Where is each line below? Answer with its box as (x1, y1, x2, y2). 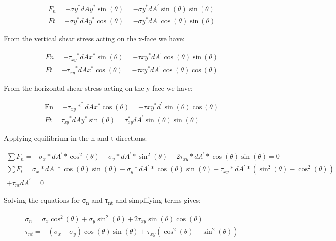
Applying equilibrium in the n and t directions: (4, 133, 147, 143)
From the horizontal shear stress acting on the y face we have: (4, 82, 193, 93)
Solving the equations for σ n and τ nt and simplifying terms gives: (4, 195, 201, 207)
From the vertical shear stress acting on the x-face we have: (4, 33, 185, 44)
